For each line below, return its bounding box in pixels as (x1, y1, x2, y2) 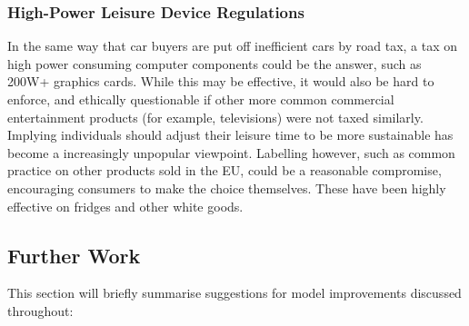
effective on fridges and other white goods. (7, 196, 244, 215)
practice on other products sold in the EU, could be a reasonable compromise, (7, 161, 442, 180)
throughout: (7, 301, 74, 320)
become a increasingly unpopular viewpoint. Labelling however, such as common (7, 143, 455, 162)
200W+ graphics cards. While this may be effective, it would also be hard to (7, 72, 434, 91)
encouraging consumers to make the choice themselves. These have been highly (7, 178, 446, 197)
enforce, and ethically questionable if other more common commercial (7, 90, 394, 108)
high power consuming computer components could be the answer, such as (7, 54, 422, 73)
